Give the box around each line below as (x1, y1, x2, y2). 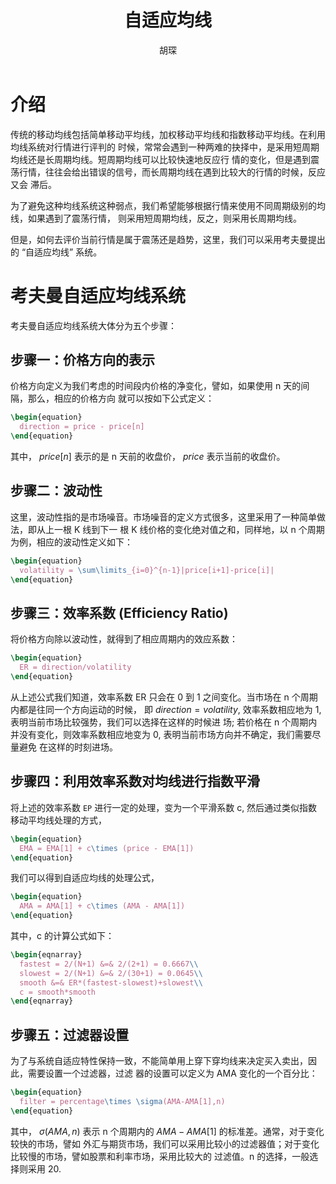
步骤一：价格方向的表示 (10, 352, 155, 369)
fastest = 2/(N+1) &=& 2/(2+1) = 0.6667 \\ (19, 959, 199, 969)
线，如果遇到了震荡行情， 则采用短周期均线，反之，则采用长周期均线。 (10, 212, 302, 224)
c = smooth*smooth (19, 987, 97, 997)
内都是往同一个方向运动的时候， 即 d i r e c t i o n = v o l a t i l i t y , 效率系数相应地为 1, (10, 703, 322, 715)
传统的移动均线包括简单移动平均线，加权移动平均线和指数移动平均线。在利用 (10, 128, 326, 140)
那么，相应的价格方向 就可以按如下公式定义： (27, 392, 215, 405)
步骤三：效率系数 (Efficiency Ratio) (10, 604, 229, 621)
